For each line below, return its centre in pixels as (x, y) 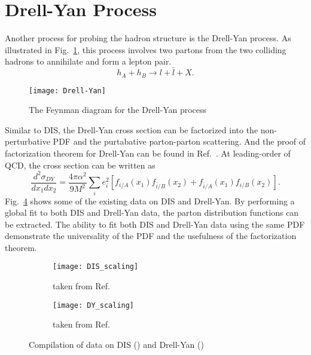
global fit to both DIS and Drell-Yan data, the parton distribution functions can (152, 212)
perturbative (28, 141)
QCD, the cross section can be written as (80, 165)
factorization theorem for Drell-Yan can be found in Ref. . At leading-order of (148, 153)
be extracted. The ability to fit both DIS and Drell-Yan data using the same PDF (155, 224)
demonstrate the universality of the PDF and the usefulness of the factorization (151, 236)
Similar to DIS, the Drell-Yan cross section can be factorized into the (132, 129)
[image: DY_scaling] (94, 305)
